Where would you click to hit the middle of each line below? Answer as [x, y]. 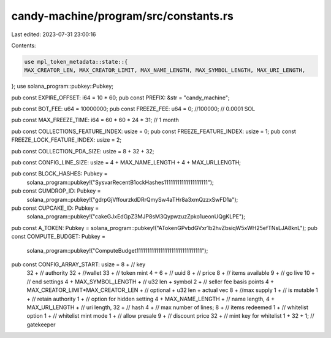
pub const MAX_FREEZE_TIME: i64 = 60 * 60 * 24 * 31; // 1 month [95, 120]
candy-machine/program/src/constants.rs [123, 16]
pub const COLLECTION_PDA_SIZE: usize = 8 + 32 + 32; [83, 151]
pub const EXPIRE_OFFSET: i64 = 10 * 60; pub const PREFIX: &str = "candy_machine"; [120, 98]
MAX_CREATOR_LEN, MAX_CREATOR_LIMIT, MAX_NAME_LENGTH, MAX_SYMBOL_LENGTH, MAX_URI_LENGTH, [165, 70]
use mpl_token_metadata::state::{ [76, 62]
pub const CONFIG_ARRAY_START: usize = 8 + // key [78, 264]
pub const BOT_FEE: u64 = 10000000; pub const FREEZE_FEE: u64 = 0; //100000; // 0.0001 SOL [133, 109]
